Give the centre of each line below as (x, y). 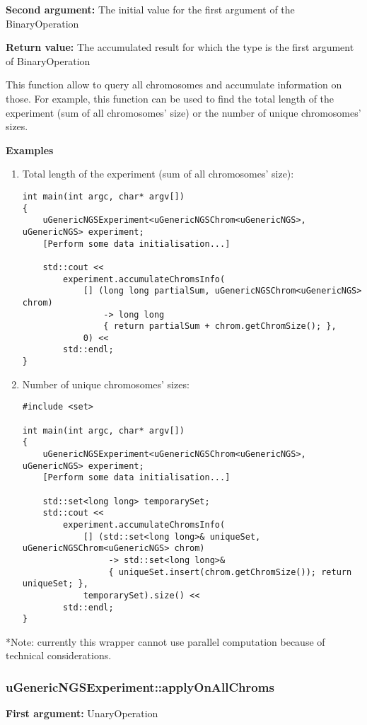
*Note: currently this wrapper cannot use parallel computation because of (165, 641)
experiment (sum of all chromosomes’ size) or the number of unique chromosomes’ (183, 112)
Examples (30, 150)
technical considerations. (59, 655)
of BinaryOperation (48, 60)
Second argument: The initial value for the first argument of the (150, 9)
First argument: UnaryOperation (82, 713)
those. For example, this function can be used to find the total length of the (170, 98)
